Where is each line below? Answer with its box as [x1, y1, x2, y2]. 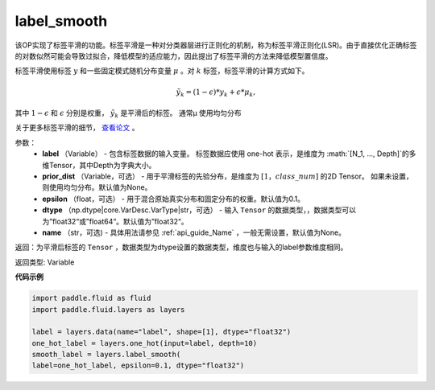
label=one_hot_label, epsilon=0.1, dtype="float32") [31, 361, 245, 370]
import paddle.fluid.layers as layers [31, 305, 185, 314]
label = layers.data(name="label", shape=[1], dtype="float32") [31, 327, 292, 337]
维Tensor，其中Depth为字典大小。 [42, 160, 156, 170]
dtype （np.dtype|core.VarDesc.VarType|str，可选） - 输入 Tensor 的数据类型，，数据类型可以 [42, 205, 357, 215]
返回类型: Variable [14, 257, 75, 267]
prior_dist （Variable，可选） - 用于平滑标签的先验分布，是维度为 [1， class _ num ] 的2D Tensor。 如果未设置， [42, 171, 414, 181]
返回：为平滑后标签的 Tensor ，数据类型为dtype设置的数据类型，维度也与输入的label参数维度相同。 [14, 242, 348, 252]
